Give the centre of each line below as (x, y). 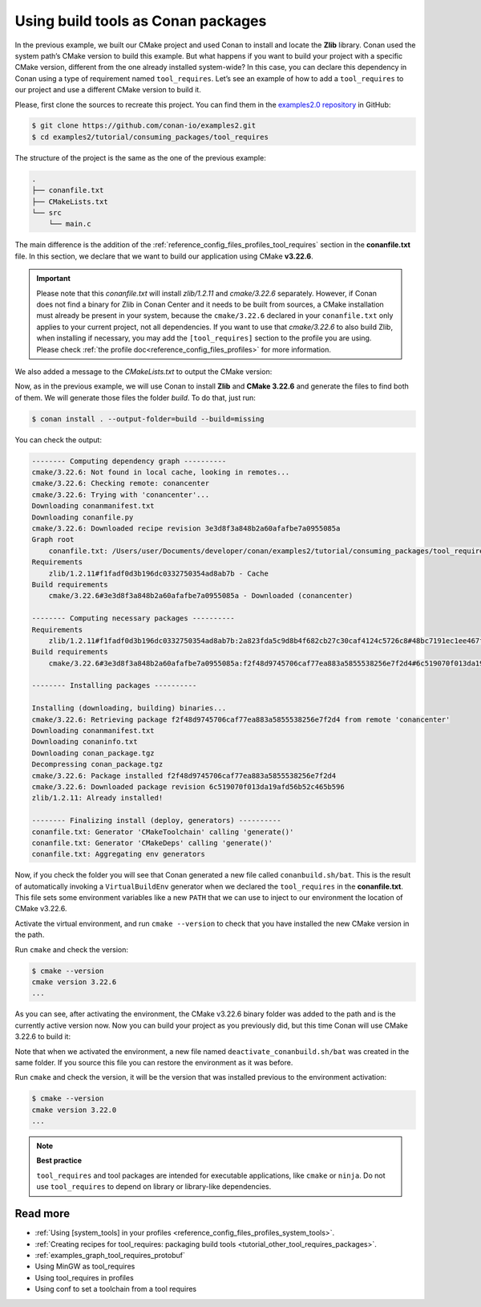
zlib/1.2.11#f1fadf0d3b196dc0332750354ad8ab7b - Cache (158, 573)
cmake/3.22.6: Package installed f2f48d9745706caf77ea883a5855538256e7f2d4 (184, 776)
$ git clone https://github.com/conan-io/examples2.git (144, 126)
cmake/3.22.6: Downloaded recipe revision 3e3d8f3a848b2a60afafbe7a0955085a (186, 528)
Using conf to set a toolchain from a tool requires (115, 1289)
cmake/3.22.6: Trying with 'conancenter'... (121, 495)
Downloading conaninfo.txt (85, 742)
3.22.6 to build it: (43, 1036)
